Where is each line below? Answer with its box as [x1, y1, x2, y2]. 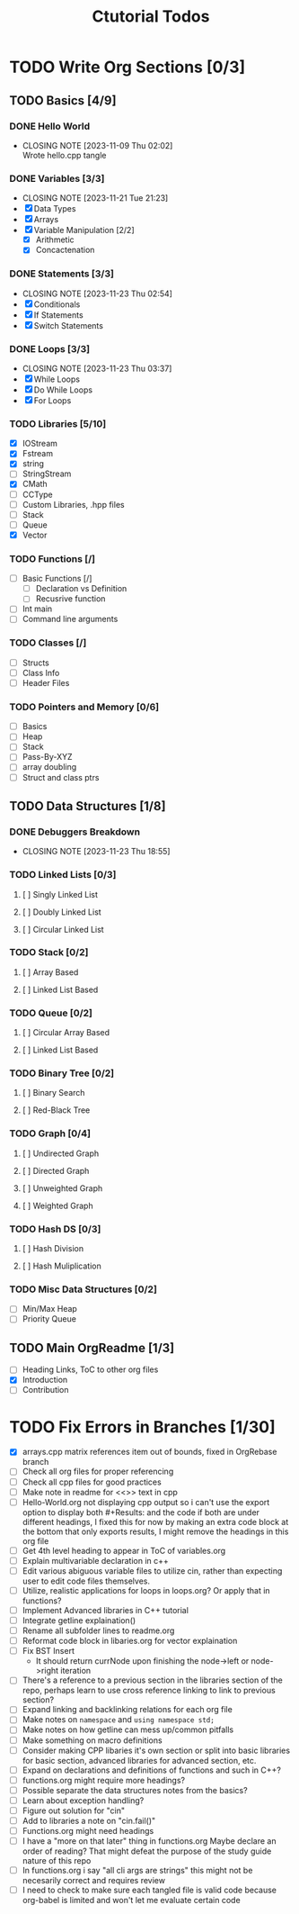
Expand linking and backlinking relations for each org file [22, 1704, 233, 1715]
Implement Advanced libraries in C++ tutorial [22, 1604, 189, 1615]
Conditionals [33, 299, 81, 310]
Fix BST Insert [22, 1646, 75, 1657]
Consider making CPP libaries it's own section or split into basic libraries [22, 1745, 290, 1756]
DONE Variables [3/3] [9, 172, 105, 185]
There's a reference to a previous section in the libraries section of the [22, 1675, 283, 1685]
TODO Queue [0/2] [9, 1007, 92, 1019]
